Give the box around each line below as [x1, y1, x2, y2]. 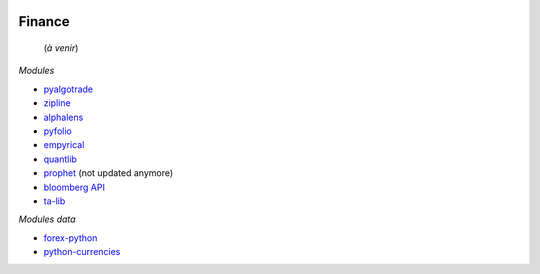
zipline [43, 97, 71, 109]
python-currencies [43, 246, 121, 258]
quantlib [43, 153, 77, 165]
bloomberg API [43, 181, 105, 193]
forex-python [43, 231, 98, 244]
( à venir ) [43, 42, 79, 54]
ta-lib [43, 195, 66, 207]
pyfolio [43, 125, 72, 137]
